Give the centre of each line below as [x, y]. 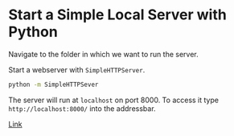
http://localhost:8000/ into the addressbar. [82, 108]
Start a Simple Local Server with [117, 15]
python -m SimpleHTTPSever [53, 84]
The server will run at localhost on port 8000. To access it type [114, 100]
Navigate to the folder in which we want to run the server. [103, 54]
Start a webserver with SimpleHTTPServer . [77, 69]
